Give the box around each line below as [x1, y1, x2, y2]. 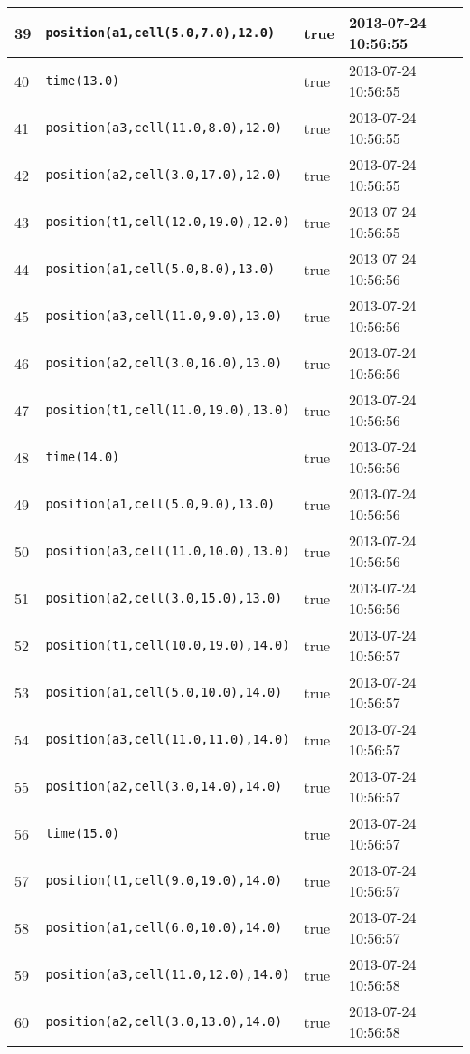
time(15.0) [45, 826, 120, 840]
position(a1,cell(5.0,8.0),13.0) [45, 261, 276, 276]
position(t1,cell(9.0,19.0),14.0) [45, 873, 283, 888]
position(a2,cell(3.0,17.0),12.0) [45, 167, 283, 182]
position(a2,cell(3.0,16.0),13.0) [45, 356, 283, 370]
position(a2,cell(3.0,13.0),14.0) [45, 1014, 283, 1029]
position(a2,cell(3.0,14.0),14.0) [45, 779, 283, 793]
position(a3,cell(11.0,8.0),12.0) [45, 120, 283, 135]
